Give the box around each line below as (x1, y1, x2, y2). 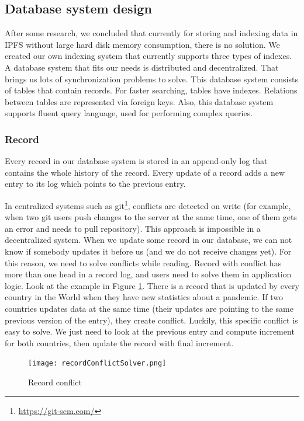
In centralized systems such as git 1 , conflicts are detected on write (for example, (5, 197, 291, 211)
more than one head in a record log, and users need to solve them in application (5, 268, 292, 280)
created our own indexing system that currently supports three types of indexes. (5, 50, 292, 62)
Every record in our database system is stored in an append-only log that (5, 155, 268, 167)
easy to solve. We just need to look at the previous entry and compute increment (5, 325, 295, 338)
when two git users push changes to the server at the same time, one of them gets (5, 211, 297, 223)
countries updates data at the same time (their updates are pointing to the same (5, 302, 293, 314)
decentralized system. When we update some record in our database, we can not (5, 234, 292, 246)
